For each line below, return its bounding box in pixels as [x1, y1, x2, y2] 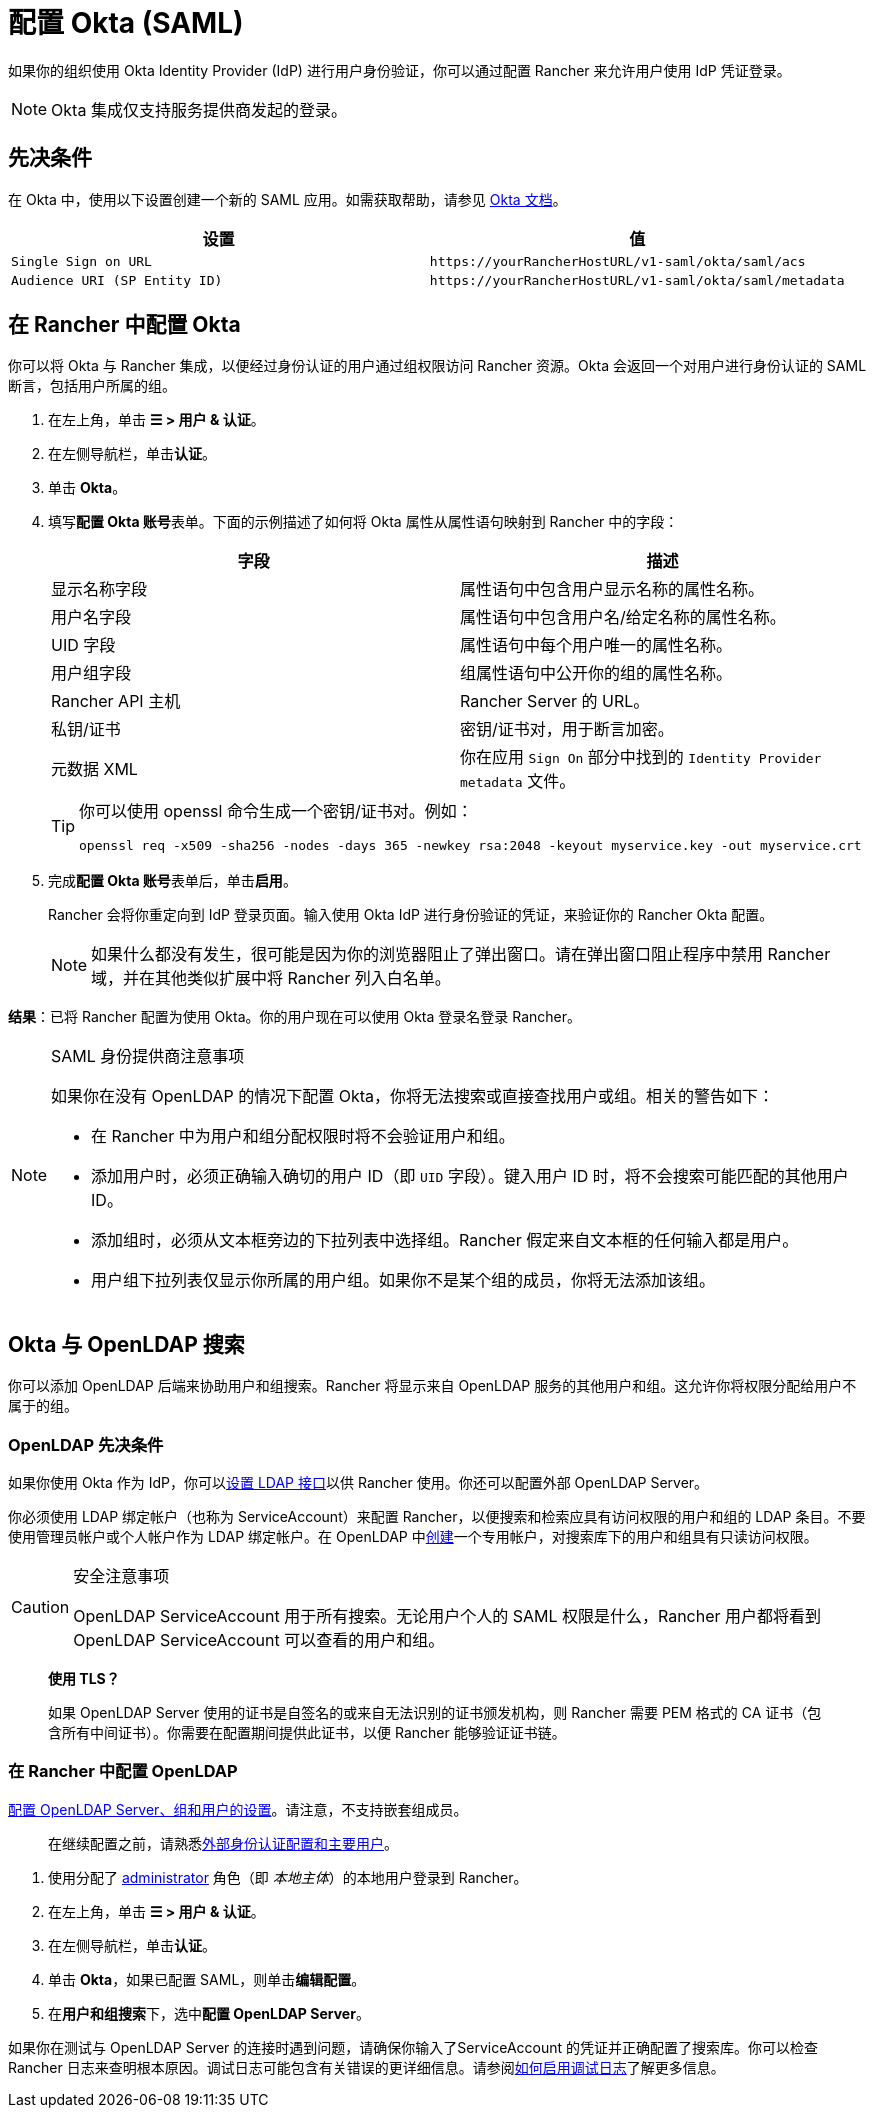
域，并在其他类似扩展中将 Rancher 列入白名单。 [91, 968, 451, 989]
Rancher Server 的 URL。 [460, 691, 650, 712]
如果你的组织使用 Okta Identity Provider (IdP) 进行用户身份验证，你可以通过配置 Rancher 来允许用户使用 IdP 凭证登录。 [8, 61, 791, 79]
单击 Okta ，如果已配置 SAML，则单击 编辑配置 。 [48, 1970, 366, 1988]
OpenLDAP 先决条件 [8, 1434, 164, 1455]
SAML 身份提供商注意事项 [51, 1046, 245, 1067]
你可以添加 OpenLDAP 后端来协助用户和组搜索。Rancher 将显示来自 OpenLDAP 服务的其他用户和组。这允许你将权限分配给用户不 [8, 1377, 857, 1395]
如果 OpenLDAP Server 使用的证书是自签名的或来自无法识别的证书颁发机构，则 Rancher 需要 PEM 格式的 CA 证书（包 [48, 1704, 822, 1722]
